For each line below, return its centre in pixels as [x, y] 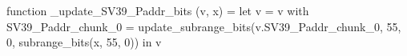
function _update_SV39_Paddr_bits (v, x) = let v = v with [158, 10]
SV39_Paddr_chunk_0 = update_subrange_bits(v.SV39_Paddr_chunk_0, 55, [204, 26]
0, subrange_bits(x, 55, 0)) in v [84, 42]
